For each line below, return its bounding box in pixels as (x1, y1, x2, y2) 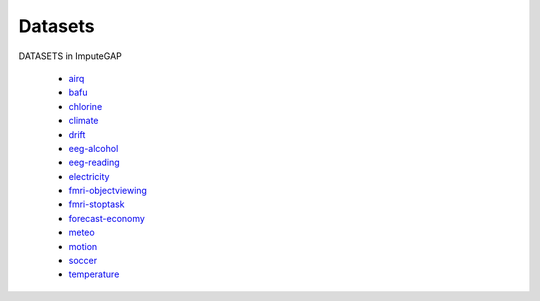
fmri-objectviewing (68, 185, 147, 197)
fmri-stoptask (68, 198, 125, 210)
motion (68, 240, 98, 252)
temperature (68, 268, 120, 280)
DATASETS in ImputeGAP (18, 50, 122, 62)
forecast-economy (68, 212, 145, 224)
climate (68, 115, 99, 127)
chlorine (68, 100, 103, 112)
